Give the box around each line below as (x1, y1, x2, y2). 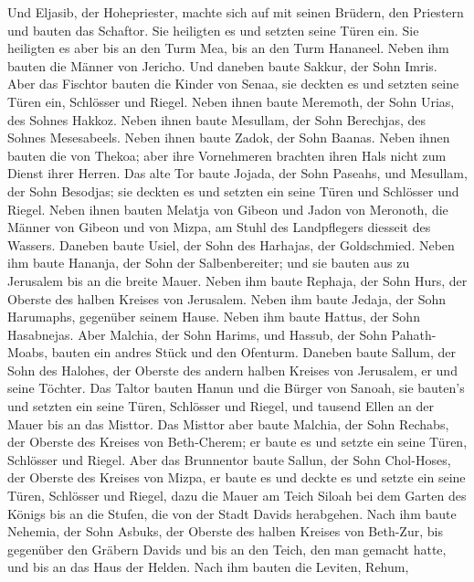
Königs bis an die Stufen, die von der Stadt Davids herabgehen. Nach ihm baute (7, 503, 457, 523)
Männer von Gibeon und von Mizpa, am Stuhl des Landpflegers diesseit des (7, 217, 431, 237)
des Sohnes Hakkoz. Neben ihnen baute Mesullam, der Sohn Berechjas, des (7, 110, 426, 129)
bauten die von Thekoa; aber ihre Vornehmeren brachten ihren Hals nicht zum (7, 145, 447, 164)
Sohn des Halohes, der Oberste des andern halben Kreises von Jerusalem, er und (7, 360, 458, 379)
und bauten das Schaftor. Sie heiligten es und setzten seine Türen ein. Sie (7, 20, 419, 39)
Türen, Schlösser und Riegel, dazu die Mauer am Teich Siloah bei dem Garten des (7, 486, 467, 505)
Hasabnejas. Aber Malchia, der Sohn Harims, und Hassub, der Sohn (7, 324, 387, 344)
